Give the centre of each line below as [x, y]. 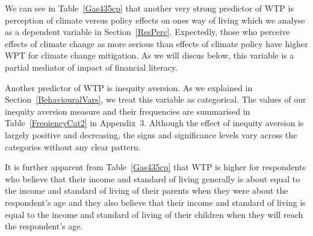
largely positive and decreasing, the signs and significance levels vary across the [151, 134]
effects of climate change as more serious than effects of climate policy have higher [156, 43]
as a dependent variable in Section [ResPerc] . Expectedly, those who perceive [147, 32]
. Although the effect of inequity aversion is [224, 123]
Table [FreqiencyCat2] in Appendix [70, 123]
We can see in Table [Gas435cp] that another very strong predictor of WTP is [149, 8]
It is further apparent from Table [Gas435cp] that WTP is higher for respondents [155, 167]
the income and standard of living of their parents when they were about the [147, 190]
